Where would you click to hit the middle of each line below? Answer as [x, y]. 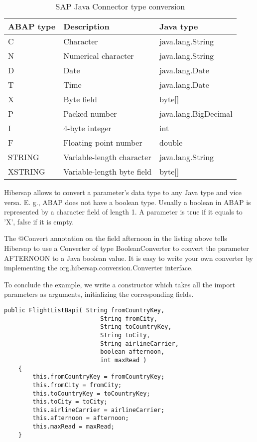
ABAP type [32, 26]
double [171, 142]
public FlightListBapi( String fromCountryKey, [84, 310]
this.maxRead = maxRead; [73, 427]
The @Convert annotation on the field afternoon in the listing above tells [116, 238]
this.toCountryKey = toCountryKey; [91, 393]
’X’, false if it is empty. [39, 221]
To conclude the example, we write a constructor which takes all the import [120, 284]
